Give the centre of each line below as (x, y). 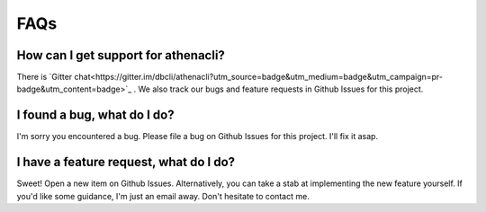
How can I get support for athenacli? (121, 55)
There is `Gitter (45, 77)
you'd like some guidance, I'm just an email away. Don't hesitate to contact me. (163, 196)
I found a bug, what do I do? (95, 115)
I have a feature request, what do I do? (126, 162)
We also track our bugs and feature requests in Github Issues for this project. (281, 89)
